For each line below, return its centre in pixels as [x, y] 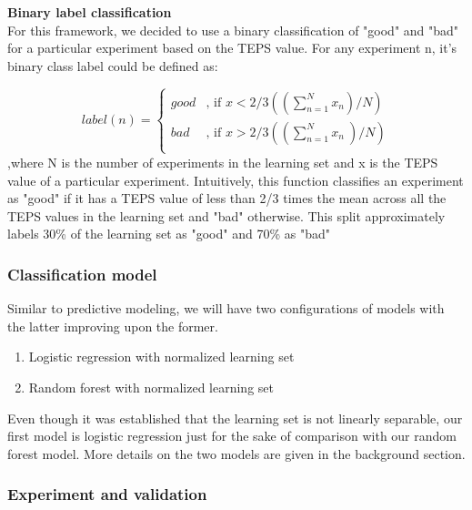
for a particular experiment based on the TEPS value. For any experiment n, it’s [232, 48]
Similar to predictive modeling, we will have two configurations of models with [226, 308]
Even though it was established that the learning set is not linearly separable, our [235, 418]
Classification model [82, 274]
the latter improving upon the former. [113, 326]
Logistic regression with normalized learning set [161, 357]
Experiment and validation [107, 494]
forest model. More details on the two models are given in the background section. [236, 453]
